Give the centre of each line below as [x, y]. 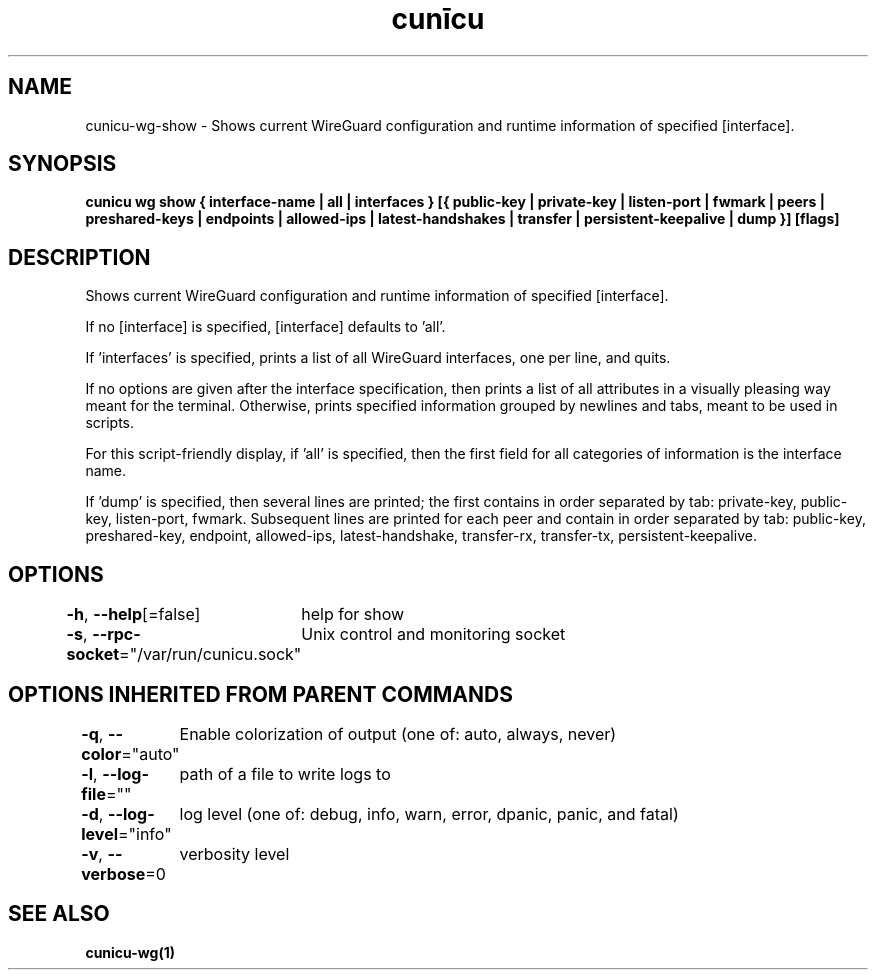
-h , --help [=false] [133, 614]
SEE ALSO [59, 914]
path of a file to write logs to [285, 773]
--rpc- [116, 634]
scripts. [110, 423]
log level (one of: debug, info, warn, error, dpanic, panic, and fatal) [429, 813]
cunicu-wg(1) [130, 952]
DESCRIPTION [79, 257]
